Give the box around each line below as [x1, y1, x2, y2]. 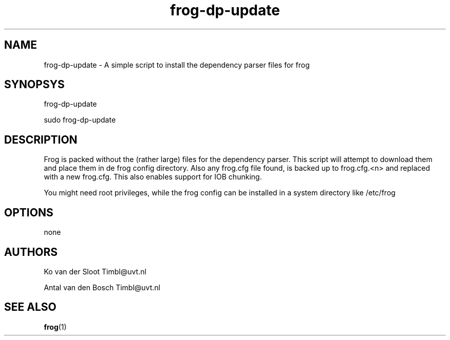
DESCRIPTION [4, 133, 78, 146]
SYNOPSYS [4, 78, 65, 91]
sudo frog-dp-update [44, 115, 116, 125]
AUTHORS [4, 245, 58, 258]
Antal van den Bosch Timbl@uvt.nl [44, 283, 160, 292]
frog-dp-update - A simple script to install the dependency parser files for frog [44, 60, 310, 69]
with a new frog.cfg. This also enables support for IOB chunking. [44, 172, 262, 182]
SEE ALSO [4, 301, 57, 314]
